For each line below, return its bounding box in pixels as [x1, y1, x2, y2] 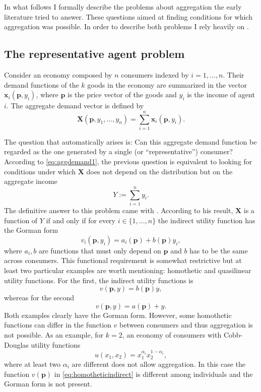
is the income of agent [187, 89, 255, 100]
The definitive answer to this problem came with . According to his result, [4, 205, 233, 215]
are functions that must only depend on [38, 245, 161, 255]
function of [4, 215, 38, 225]
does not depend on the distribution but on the [86, 166, 233, 176]
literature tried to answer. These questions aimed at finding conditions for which [4, 11, 252, 22]
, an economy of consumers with [122, 329, 222, 340]
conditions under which [4, 166, 76, 176]
